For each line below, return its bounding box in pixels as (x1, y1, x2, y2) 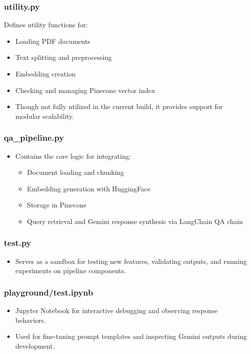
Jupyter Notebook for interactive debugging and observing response (15, 305, 218, 316)
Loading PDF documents (15, 36, 91, 46)
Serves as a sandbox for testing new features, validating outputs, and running (15, 256, 247, 266)
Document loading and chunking (27, 167, 124, 177)
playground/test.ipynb (4, 286, 93, 298)
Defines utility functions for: (4, 19, 88, 30)
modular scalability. (15, 111, 74, 121)
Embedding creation (15, 69, 76, 78)
